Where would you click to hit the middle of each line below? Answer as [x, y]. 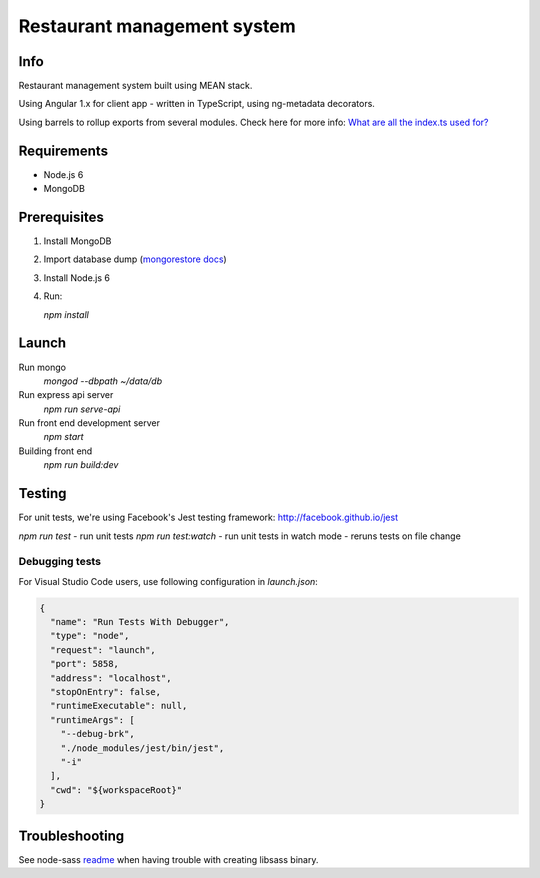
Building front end [55, 451]
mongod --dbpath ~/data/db [103, 381]
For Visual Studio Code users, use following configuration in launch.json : [168, 581]
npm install [66, 314]
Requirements [63, 150]
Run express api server [66, 395]
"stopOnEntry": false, [106, 692]
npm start [63, 437]
